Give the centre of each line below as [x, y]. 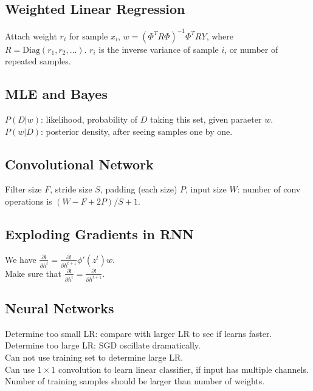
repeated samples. [38, 61]
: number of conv [269, 189]
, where [220, 36]
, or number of [251, 49]
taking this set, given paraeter [206, 119]
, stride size [71, 189]
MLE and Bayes [56, 94]
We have [21, 259]
